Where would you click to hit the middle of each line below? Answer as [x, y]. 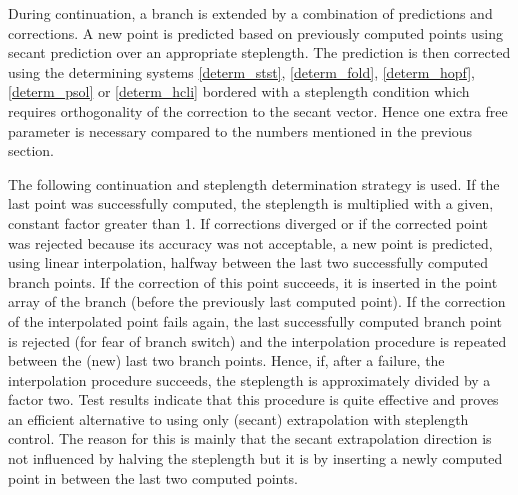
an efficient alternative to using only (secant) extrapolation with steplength [238, 418]
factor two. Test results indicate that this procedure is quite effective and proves [253, 399]
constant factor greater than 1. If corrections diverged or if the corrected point [248, 222]
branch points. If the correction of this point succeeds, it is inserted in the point [253, 281]
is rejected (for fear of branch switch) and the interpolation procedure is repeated [257, 340]
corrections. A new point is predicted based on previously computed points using [255, 32]
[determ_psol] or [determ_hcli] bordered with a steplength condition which [239, 91]
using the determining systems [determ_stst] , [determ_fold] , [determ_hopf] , [241, 71]
